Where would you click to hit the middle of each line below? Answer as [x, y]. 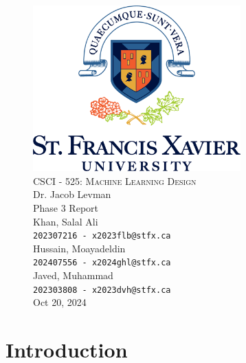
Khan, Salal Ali [66, 221]
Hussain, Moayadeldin [79, 248]
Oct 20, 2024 [60, 302]
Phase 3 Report [66, 208]
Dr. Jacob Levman [72, 194]
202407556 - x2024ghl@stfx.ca [102, 263]
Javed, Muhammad [73, 275]
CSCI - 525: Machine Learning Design [115, 180]
